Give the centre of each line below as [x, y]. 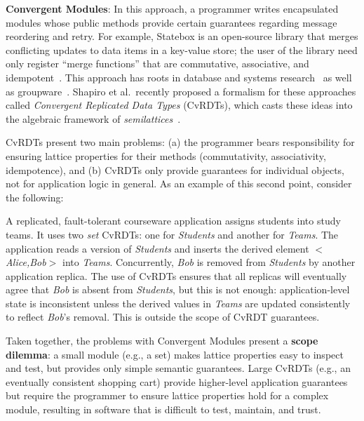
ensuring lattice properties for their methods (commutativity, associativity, [166, 155]
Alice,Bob [26, 262]
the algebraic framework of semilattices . [93, 118]
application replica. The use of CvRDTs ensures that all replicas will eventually [176, 275]
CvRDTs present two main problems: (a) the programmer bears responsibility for [180, 142]
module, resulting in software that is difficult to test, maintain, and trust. [163, 409]
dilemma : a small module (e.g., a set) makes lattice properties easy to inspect [175, 354]
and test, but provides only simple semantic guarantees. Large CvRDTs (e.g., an [178, 368]
